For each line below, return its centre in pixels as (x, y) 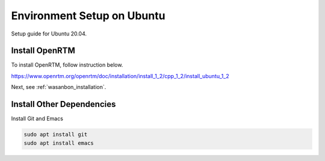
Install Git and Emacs (37, 119)
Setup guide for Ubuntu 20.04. (49, 34)
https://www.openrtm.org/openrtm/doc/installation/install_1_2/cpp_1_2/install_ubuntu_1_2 (120, 76)
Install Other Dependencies (63, 104)
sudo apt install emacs (59, 143)
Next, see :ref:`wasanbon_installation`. (59, 87)
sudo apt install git (56, 135)
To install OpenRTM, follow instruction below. (67, 65)
